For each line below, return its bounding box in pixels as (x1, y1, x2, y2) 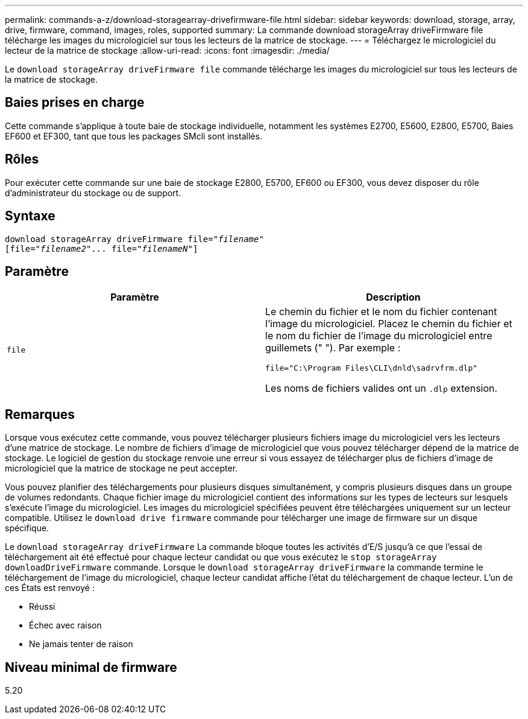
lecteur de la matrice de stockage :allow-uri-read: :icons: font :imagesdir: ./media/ (5, 45, 330, 56)
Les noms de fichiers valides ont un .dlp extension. (265, 382, 498, 395)
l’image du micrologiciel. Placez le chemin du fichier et (265, 318, 512, 330)
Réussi (29, 601, 55, 612)
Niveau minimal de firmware (5, 659, 177, 675)
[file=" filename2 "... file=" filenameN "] (5, 243, 198, 254)
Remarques (5, 406, 75, 422)
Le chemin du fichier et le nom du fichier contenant (265, 305, 497, 318)
